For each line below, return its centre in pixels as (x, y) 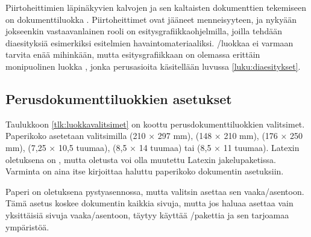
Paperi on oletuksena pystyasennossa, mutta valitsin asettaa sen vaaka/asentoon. (155, 191)
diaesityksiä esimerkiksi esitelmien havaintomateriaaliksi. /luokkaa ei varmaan (149, 42)
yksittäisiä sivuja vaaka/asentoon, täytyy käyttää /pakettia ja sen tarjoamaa (147, 214)
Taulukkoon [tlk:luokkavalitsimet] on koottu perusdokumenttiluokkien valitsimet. (155, 124)
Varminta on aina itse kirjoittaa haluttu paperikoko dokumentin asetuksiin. (145, 171)
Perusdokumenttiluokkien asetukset (119, 98)
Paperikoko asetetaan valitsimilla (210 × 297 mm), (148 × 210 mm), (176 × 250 (154, 136)
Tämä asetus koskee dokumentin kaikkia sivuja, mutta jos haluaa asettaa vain (149, 203)
